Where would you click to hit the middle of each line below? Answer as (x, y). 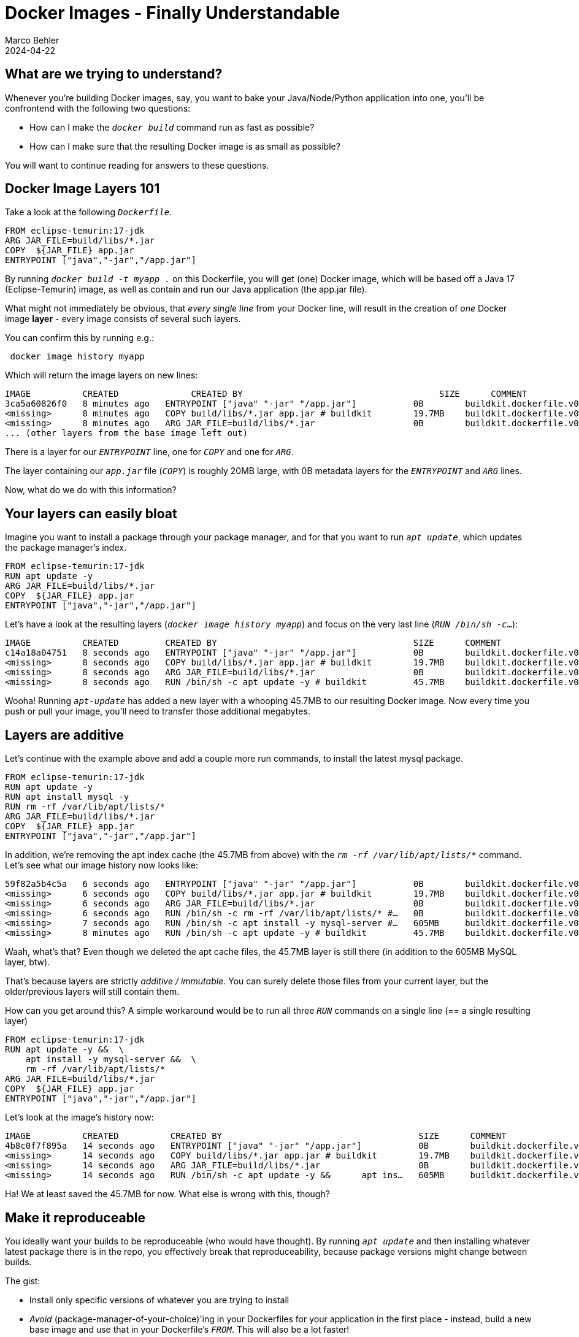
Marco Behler (32, 40)
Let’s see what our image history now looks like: (102, 865)
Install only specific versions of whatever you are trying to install (159, 1300)
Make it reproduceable (75, 1217)
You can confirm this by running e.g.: (79, 338)
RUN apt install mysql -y (67, 797)
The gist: (23, 1281)
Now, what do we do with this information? (91, 490)
